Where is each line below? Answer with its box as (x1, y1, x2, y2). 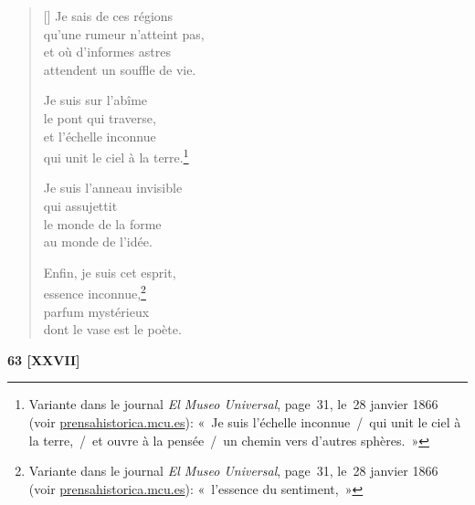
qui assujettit (43, 196, 118, 215)
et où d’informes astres (43, 42, 171, 61)
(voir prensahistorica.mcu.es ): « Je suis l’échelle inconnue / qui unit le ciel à (28, 413, 461, 431)
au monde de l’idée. (43, 232, 153, 251)
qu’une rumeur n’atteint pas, (43, 24, 205, 43)
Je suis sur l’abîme (43, 90, 148, 110)
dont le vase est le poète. (43, 320, 182, 339)
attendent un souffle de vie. (43, 59, 196, 79)
